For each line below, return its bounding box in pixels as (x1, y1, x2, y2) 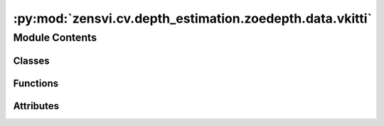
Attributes (13, 100, 60, 112)
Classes (13, 55, 50, 67)
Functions (13, 77, 59, 89)
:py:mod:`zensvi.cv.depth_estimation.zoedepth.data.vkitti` (13, 11, 373, 26)
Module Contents (13, 31, 97, 44)
